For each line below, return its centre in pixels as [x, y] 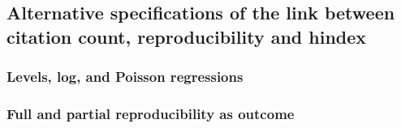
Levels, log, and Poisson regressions [125, 77]
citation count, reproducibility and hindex [187, 36]
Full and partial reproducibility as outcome [151, 113]
